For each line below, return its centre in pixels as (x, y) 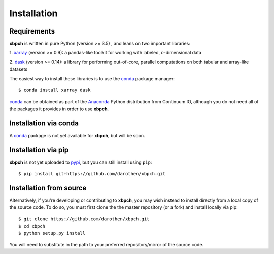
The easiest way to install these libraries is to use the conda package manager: (92, 78)
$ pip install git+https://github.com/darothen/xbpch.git (92, 173)
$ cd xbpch (32, 226)
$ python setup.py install (52, 233)
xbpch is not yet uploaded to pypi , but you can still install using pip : (81, 162)
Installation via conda (44, 123)
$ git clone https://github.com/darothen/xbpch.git (84, 219)
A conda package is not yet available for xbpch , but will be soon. (77, 135)
